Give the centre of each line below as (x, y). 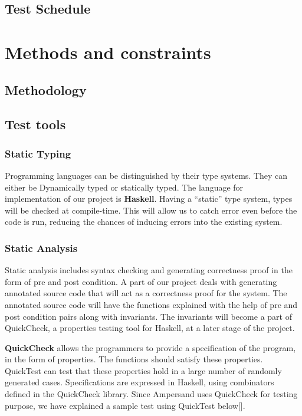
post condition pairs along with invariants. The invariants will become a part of (148, 316)
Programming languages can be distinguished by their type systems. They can (146, 175)
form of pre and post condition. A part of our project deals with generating (141, 281)
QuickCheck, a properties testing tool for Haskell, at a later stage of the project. (150, 328)
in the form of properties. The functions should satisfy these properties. (134, 359)
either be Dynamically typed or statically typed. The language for (124, 187)
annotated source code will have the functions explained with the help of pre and (151, 304)
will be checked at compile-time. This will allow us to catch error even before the (151, 210)
